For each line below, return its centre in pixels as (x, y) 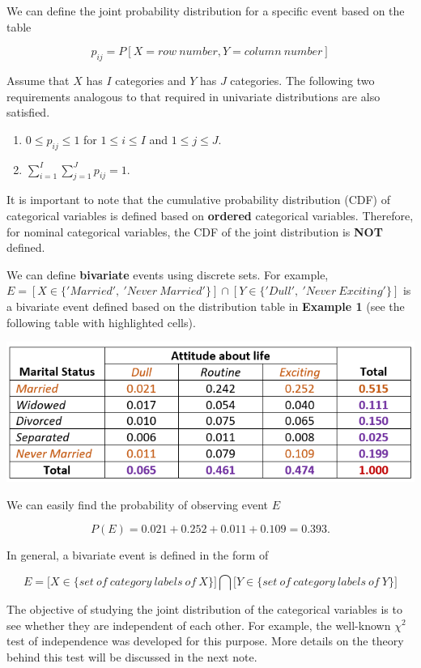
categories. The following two (302, 80)
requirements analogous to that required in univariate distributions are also (193, 96)
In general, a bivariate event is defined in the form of (138, 555)
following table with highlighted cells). (101, 322)
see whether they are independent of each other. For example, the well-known (199, 625)
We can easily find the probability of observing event (138, 504)
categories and (151, 80)
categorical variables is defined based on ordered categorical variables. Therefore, (210, 215)
